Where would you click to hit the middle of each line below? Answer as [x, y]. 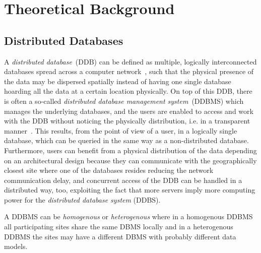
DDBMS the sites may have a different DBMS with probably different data [120, 236]
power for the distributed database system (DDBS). [82, 199]
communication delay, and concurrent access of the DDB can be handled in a [123, 180]
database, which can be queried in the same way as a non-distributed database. [126, 140]
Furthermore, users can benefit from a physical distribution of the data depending [130, 150]
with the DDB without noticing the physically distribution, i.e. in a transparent [127, 121]
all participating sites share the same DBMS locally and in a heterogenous [119, 227]
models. [16, 246]
